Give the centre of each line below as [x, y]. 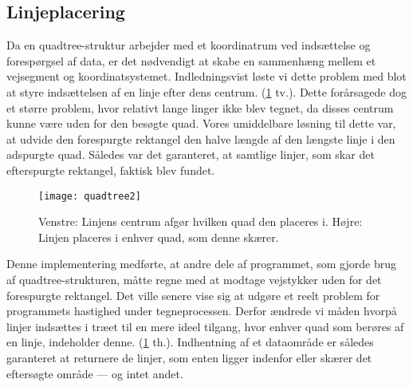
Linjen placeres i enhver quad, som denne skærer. [159, 237]
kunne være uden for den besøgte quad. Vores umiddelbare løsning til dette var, [201, 123]
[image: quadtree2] [90, 196]
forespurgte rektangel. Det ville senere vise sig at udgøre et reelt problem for [193, 295]
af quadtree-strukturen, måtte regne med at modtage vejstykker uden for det [194, 279]
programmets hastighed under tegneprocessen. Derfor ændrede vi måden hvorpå [202, 311]
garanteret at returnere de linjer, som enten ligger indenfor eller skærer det [189, 357]
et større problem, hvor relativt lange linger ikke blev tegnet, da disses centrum [200, 107]
